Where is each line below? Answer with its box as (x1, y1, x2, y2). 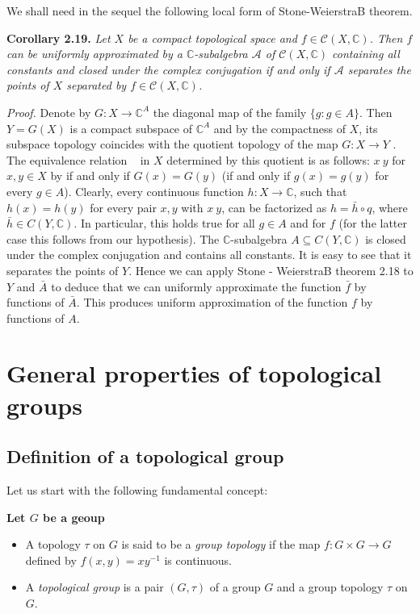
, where (372, 198, 408, 215)
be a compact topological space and (128, 29, 297, 46)
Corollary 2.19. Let (6, 29, 111, 46)
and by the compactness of (213, 119, 346, 136)
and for (290, 215, 326, 232)
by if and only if (50, 167, 130, 184)
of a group (209, 578, 261, 595)
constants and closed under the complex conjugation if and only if (6, 61, 330, 77)
